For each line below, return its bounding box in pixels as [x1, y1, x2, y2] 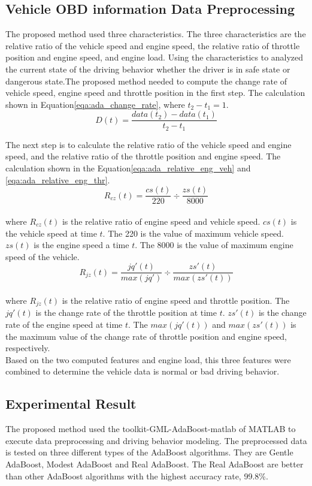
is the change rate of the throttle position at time [35, 306, 217, 319]
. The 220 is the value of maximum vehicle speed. [102, 227, 284, 239]
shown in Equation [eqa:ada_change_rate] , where [5, 98, 185, 110]
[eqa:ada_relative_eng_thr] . [5, 173, 110, 186]
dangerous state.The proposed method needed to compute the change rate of [5, 74, 287, 87]
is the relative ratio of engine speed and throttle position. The [62, 294, 290, 306]
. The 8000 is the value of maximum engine [135, 239, 293, 251]
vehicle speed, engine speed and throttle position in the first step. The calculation [5, 86, 305, 99]
